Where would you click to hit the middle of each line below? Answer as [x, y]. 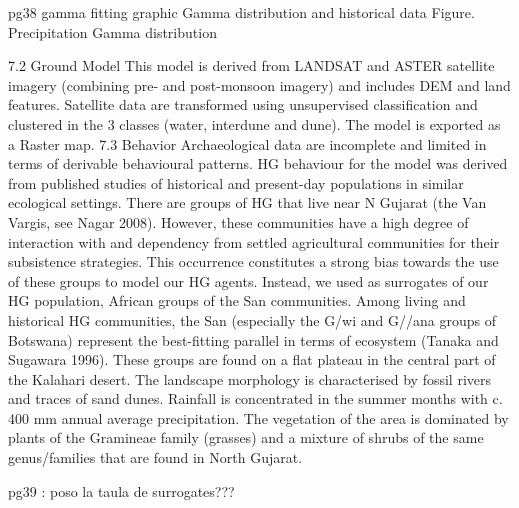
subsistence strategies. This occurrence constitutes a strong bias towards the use [253, 261]
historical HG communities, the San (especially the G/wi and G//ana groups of [252, 319]
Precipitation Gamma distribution [112, 31]
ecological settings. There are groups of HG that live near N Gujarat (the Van [247, 202]
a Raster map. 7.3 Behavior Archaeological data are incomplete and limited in [247, 143]
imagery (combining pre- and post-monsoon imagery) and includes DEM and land [259, 84]
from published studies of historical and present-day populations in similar [236, 182]
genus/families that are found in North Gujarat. [155, 457]
